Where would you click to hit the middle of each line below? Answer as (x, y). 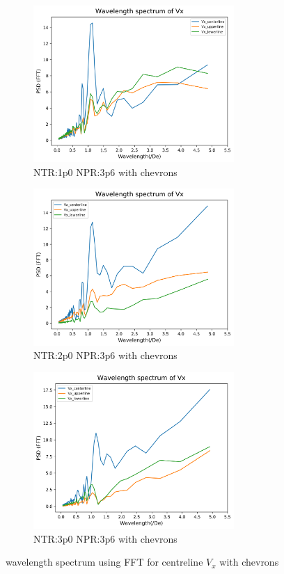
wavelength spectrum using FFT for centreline (104, 562)
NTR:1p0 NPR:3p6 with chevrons (105, 172)
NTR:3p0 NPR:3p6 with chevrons (105, 538)
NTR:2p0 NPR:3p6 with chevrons (105, 355)
